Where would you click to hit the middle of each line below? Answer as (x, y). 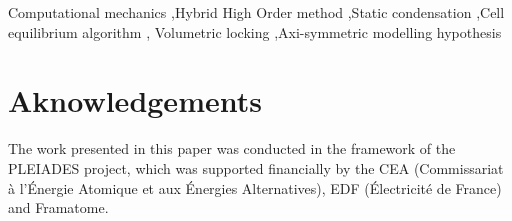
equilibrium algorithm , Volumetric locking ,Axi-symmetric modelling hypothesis (255, 31)
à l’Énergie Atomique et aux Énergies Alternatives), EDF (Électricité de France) (255, 187)
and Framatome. (58, 207)
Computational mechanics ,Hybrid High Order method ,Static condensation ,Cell (256, 12)
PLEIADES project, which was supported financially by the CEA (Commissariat (256, 167)
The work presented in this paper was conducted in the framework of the (232, 148)
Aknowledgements (135, 100)
